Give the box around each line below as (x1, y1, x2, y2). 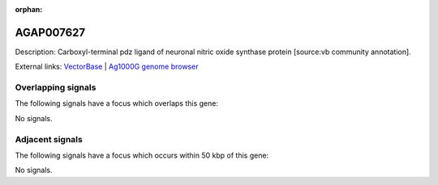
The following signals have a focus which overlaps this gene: (15, 99, 219, 108)
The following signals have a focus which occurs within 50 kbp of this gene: (15, 150, 269, 160)
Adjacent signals (15, 133, 83, 145)
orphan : (15, 5, 43, 14)
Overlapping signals (15, 82, 97, 93)
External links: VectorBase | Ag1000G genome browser (15, 61, 199, 72)
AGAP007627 (15, 25, 86, 40)
